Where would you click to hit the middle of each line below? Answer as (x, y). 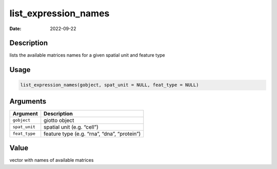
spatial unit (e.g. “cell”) (71, 127)
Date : (15, 29)
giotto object (59, 120)
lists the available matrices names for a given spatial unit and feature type (87, 55)
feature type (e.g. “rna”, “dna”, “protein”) (92, 134)
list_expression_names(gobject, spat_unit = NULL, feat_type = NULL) (110, 85)
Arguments (28, 101)
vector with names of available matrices (52, 160)
